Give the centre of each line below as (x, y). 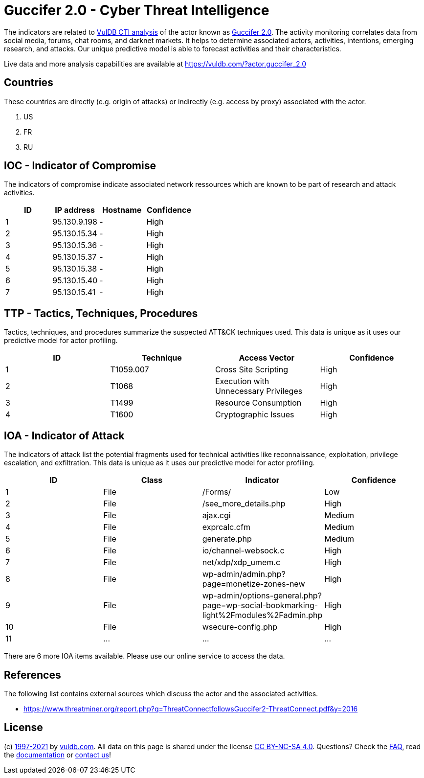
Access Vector (267, 358)
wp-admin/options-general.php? (262, 596)
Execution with (242, 381)
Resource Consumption (258, 403)
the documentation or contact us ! (57, 755)
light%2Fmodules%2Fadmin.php (262, 615)
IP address (75, 210)
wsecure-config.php (240, 627)
